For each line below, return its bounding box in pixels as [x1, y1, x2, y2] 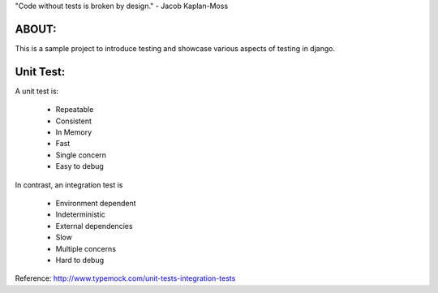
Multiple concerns [55, 243, 117, 253]
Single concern [55, 150, 107, 160]
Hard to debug [55, 255, 105, 265]
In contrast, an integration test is [15, 179, 123, 190]
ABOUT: [15, 22, 57, 36]
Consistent [55, 116, 92, 126]
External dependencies [55, 221, 133, 231]
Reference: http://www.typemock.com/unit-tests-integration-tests [15, 274, 236, 283]
